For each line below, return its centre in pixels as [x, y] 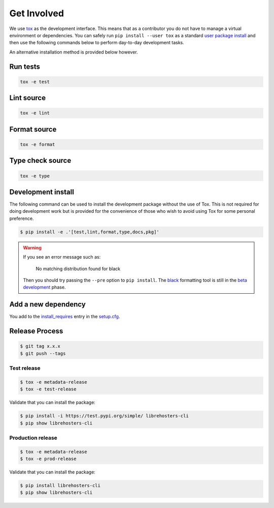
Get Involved [37, 13]
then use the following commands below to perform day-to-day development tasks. [97, 43]
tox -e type [35, 176]
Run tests [25, 66]
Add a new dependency [47, 305]
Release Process [36, 331]
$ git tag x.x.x [40, 346]
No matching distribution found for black [78, 269]
